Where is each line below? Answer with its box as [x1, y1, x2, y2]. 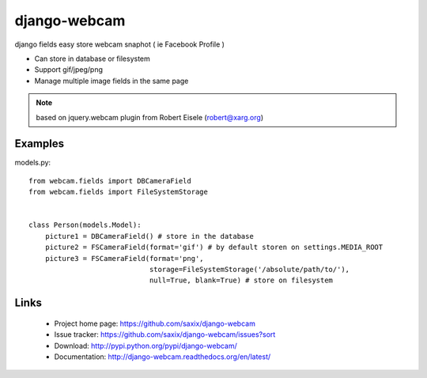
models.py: [14, 158, 51, 168]
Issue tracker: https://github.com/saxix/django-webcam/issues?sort [54, 330, 276, 339]
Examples [14, 137, 65, 150]
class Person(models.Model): [28, 221, 142, 229]
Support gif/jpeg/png [34, 65, 103, 74]
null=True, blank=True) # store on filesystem [149, 276, 334, 285]
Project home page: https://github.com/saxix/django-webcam [54, 319, 256, 328]
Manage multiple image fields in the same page [34, 76, 189, 85]
